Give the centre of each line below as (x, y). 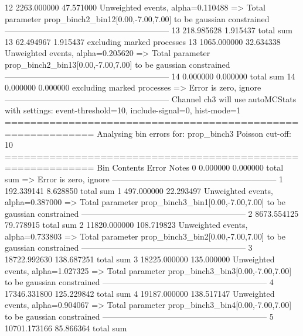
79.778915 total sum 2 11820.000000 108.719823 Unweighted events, (126, 225)
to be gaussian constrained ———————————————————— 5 (139, 316)
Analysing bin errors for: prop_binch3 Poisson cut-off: (194, 133)
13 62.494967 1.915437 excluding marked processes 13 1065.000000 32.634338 (143, 41)
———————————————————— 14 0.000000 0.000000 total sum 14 (150, 76)
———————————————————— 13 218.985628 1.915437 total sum (149, 30)
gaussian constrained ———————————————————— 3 (129, 247)
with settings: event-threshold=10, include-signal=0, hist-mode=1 (123, 110)
